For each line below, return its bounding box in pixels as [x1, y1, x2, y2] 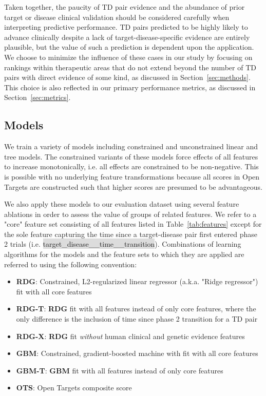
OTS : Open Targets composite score [16, 382, 132, 393]
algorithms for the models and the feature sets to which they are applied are [4, 249, 244, 260]
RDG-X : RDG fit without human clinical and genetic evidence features [16, 330, 245, 341]
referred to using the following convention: [4, 259, 137, 269]
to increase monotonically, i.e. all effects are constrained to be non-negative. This [4, 161, 259, 172]
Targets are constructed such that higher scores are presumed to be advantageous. [4, 181, 262, 192]
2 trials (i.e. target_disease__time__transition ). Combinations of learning [4, 239, 241, 249]
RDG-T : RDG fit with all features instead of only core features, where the [16, 303, 256, 314]
